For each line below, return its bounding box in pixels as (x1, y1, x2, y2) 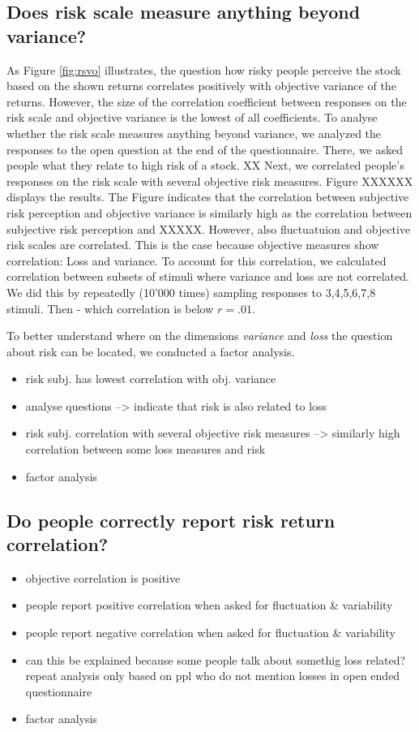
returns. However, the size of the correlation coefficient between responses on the (6, 93, 407, 110)
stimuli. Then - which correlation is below (6, 299, 214, 316)
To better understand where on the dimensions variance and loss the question (6, 327, 393, 344)
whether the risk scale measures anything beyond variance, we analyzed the (6, 124, 382, 141)
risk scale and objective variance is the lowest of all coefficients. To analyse (6, 109, 378, 126)
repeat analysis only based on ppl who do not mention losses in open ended (25, 667, 400, 684)
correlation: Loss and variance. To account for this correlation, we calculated (6, 252, 387, 269)
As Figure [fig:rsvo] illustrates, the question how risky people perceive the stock (6, 61, 401, 78)
